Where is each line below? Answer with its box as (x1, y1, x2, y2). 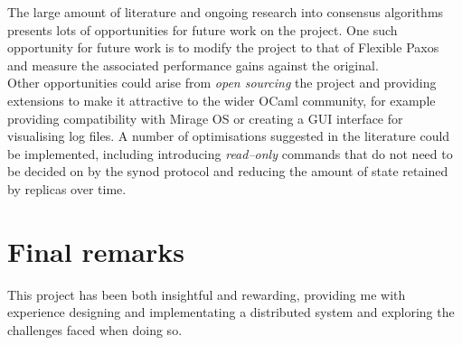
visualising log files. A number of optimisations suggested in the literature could (7, 126, 450, 145)
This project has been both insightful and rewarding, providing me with (7, 284, 406, 303)
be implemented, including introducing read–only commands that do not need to (7, 144, 453, 163)
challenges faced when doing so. (7, 320, 183, 339)
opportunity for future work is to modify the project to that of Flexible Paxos (7, 38, 439, 57)
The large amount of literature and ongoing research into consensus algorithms (7, 3, 444, 21)
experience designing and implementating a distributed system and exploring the (7, 303, 455, 322)
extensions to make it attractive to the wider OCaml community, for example (7, 90, 436, 109)
